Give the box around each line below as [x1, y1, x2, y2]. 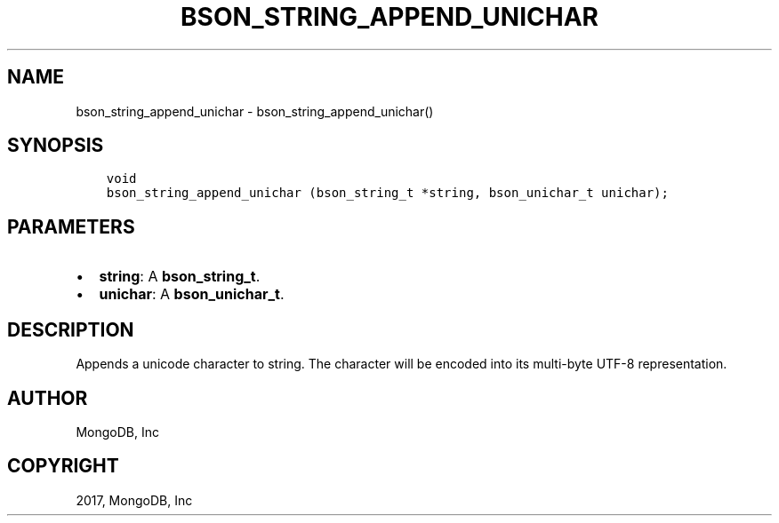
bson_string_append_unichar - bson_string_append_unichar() [76, 103, 434, 119]
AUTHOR [7, 386, 88, 409]
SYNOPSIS [7, 134, 104, 157]
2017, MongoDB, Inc [76, 492, 193, 508]
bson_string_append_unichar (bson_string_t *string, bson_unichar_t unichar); [106, 186, 669, 201]
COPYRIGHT [7, 455, 119, 478]
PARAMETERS [7, 215, 135, 238]
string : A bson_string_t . [99, 267, 261, 286]
